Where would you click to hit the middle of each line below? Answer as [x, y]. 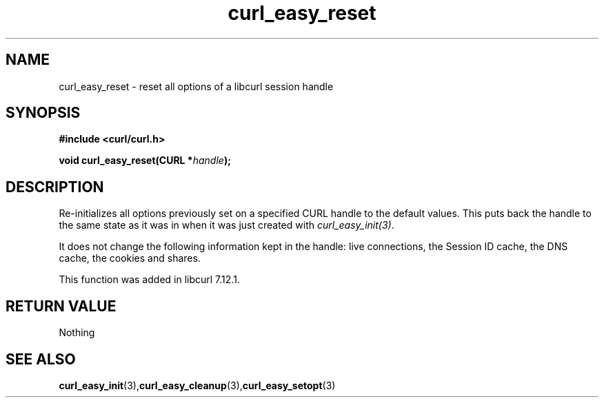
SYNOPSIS [43, 113]
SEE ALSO [41, 359]
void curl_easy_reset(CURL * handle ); [145, 161]
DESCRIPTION [55, 187]
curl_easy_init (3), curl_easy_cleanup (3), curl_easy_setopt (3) [197, 385]
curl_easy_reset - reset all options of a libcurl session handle [196, 86]
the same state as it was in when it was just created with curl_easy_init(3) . [226, 225]
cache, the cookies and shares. [130, 258]
